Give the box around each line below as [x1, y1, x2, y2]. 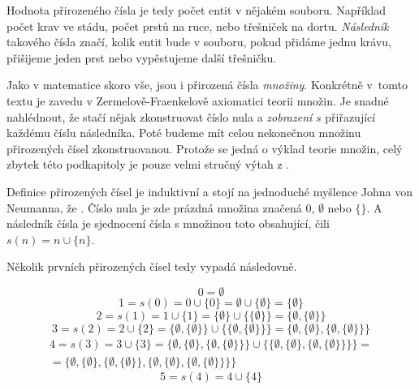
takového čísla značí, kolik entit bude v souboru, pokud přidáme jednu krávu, [6, 33, 391, 50]
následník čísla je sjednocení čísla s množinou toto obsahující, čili [6, 215, 330, 232]
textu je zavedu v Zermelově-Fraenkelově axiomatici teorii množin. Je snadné [6, 92, 389, 109]
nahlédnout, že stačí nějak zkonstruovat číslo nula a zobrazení [6, 108, 313, 125]
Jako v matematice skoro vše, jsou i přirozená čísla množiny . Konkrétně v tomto [6, 76, 408, 93]
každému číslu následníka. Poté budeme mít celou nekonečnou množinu [6, 124, 361, 141]
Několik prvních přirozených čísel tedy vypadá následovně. [6, 258, 297, 275]
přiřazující [325, 108, 376, 125]
